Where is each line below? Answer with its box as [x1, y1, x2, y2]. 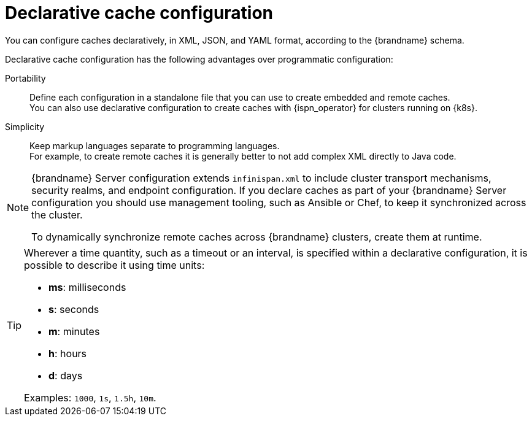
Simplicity [5, 121, 45, 132]
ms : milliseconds [48, 280, 126, 293]
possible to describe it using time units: [24, 258, 205, 271]
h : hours [48, 347, 87, 360]
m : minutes [48, 325, 100, 338]
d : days [48, 369, 83, 382]
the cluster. [31, 208, 83, 221]
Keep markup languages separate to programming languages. [29, 140, 280, 151]
